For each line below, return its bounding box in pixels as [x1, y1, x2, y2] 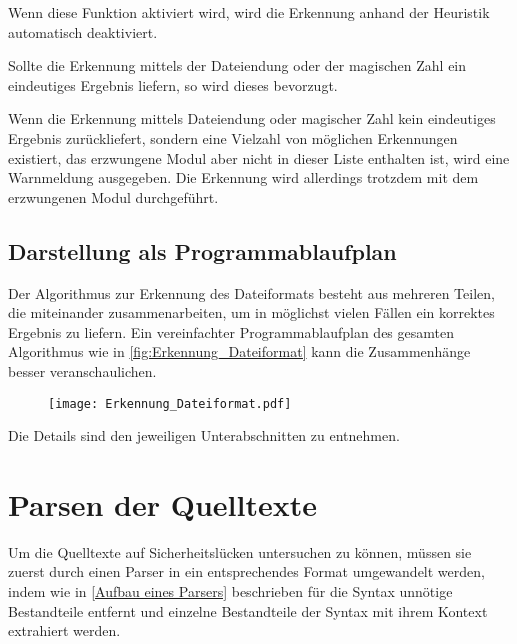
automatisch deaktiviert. [8, 21, 158, 42]
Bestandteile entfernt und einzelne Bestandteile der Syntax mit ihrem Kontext [8, 600, 488, 621]
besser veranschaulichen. [8, 360, 157, 381]
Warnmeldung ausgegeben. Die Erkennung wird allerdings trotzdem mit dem [8, 167, 479, 188]
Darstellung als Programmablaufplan [8, 235, 397, 266]
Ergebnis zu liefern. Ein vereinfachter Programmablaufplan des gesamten [8, 321, 454, 342]
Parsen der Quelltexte [8, 483, 318, 524]
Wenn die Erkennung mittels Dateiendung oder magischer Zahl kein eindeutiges [8, 108, 496, 129]
